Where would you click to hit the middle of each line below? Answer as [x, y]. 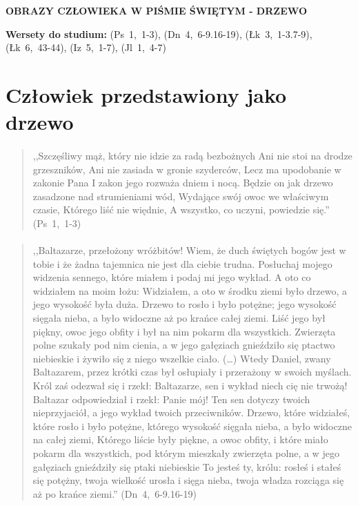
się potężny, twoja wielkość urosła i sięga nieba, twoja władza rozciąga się [188, 480]
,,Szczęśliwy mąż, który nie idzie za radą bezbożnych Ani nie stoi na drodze [192, 155]
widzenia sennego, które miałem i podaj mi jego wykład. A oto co [172, 277]
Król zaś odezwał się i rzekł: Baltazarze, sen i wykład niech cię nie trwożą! [190, 386]
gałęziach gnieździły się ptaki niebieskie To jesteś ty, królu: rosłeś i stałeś [187, 466]
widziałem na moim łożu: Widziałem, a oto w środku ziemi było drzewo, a [190, 290]
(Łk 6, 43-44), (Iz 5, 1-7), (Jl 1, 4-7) [86, 47]
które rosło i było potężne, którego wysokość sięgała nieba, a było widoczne [192, 426]
